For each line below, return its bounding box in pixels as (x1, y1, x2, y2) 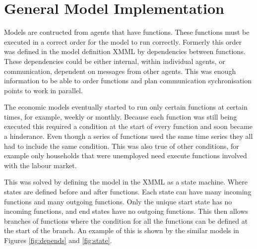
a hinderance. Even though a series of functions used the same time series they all (4, 131, 253, 141)
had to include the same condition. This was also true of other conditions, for (4, 140, 239, 151)
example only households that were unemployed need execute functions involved (4, 150, 247, 161)
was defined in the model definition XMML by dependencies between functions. (4, 46, 246, 57)
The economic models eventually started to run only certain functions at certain (4, 102, 248, 112)
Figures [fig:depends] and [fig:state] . (4, 235, 112, 245)
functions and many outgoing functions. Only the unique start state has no (4, 196, 232, 206)
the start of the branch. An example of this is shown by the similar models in (4, 225, 239, 236)
